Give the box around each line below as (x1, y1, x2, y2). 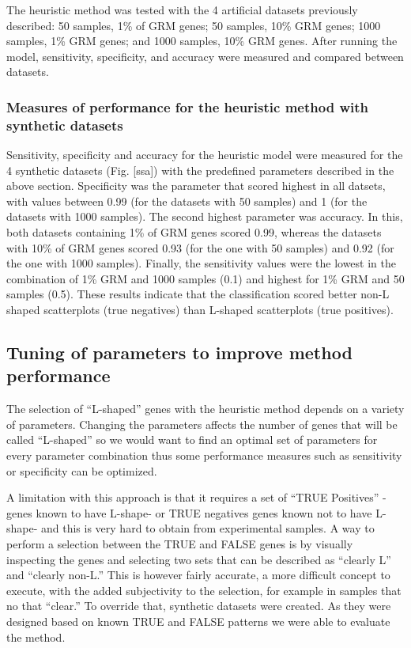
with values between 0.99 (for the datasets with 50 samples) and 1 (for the (6, 192, 368, 209)
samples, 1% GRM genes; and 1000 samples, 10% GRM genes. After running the (6, 32, 398, 49)
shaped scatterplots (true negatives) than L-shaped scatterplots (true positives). (6, 301, 394, 318)
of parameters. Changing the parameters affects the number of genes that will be (6, 415, 398, 432)
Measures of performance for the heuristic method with (6, 97, 368, 116)
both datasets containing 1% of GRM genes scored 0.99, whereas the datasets (6, 224, 382, 241)
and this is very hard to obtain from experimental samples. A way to (41, 520, 375, 536)
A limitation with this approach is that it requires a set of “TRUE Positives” (6, 489, 379, 506)
